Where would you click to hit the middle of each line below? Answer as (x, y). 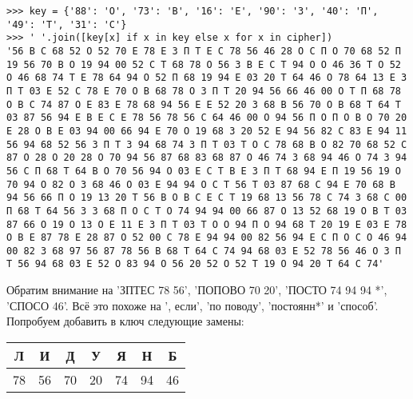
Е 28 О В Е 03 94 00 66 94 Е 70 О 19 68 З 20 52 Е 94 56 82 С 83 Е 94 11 (207, 131)
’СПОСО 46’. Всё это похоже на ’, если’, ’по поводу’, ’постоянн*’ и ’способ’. (193, 305)
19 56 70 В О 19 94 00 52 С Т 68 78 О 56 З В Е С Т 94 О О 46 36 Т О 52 (204, 64)
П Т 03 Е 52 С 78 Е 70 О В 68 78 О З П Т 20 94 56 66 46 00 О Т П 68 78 (204, 91)
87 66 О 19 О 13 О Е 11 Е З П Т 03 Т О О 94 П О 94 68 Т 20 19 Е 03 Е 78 (207, 224)
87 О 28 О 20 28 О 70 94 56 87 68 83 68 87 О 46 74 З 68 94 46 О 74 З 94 (207, 158)
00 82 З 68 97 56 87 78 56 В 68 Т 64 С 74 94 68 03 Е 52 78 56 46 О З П (204, 251)
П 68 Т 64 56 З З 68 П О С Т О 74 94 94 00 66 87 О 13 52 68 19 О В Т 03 (207, 211)
